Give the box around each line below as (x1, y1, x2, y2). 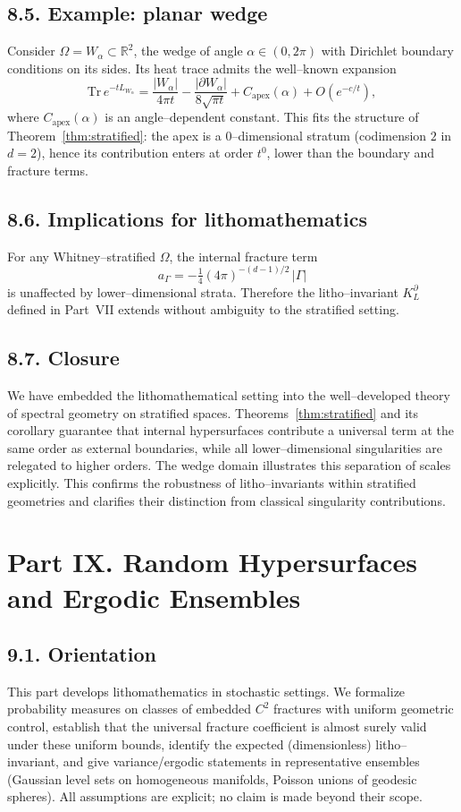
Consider (7, 41, 55, 60)
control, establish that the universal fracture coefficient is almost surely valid (7, 717, 427, 736)
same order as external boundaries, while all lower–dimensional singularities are (7, 438, 442, 457)
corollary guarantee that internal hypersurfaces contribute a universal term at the (7, 421, 454, 440)
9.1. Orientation (7, 640, 156, 668)
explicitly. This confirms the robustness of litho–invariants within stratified (7, 473, 416, 491)
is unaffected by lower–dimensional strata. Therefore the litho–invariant (7, 282, 398, 301)
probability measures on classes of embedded (7, 699, 252, 718)
